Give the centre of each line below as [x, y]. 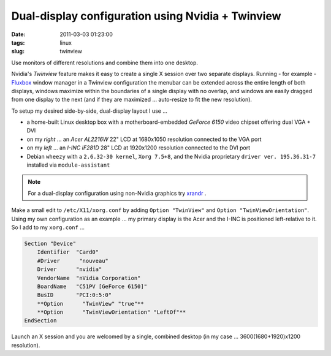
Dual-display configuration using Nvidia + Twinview [146, 16]
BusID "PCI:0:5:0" [74, 295]
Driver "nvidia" [70, 269]
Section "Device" [50, 243]
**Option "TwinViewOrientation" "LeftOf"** [112, 312]
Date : [18, 34]
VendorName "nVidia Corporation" [89, 278]
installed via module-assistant [68, 165]
